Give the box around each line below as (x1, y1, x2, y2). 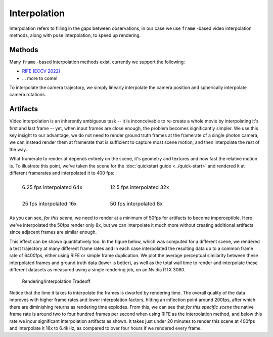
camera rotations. (9, 92, 47, 98)
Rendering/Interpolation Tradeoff (22, 278, 90, 284)
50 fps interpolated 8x (110, 200, 163, 207)
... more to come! (22, 75, 58, 81)
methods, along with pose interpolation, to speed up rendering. (9, 32, 141, 38)
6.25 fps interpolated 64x (22, 184, 83, 191)
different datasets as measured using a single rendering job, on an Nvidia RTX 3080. (9, 267, 186, 273)
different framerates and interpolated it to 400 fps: (9, 170, 115, 176)
